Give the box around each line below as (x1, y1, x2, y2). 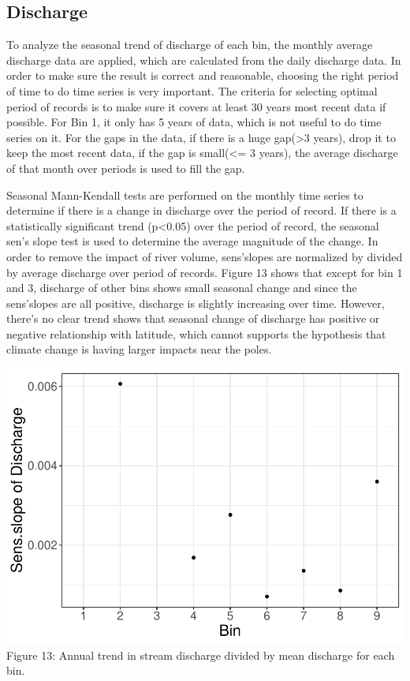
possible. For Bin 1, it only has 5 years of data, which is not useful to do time (6, 114, 382, 130)
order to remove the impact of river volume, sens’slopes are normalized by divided (6, 248, 403, 264)
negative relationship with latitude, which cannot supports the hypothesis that (6, 325, 386, 342)
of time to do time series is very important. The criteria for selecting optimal (6, 82, 378, 99)
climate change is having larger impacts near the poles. (6, 341, 272, 357)
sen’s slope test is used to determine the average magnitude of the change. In (6, 233, 378, 249)
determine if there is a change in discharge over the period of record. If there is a (6, 202, 397, 219)
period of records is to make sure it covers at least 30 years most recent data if (6, 98, 386, 114)
